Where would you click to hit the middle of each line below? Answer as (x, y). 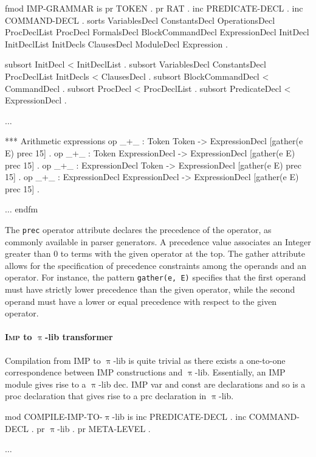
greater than (28, 253)
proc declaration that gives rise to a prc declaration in (106, 396)
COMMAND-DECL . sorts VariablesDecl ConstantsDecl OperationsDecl (140, 20)
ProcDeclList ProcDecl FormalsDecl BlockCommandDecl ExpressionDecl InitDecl (157, 32)
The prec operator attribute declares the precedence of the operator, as (138, 229)
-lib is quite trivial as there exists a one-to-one (199, 360)
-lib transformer (79, 337)
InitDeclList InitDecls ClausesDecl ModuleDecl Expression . (116, 44)
